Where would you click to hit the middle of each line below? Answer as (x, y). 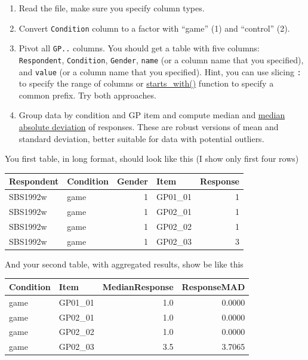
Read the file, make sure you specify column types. (112, 8)
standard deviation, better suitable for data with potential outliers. (141, 138)
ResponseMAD (213, 286)
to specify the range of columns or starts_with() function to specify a (146, 83)
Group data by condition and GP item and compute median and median (152, 115)
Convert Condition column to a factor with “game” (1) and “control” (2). (154, 28)
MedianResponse (138, 286)
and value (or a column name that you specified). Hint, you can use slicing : (160, 71)
